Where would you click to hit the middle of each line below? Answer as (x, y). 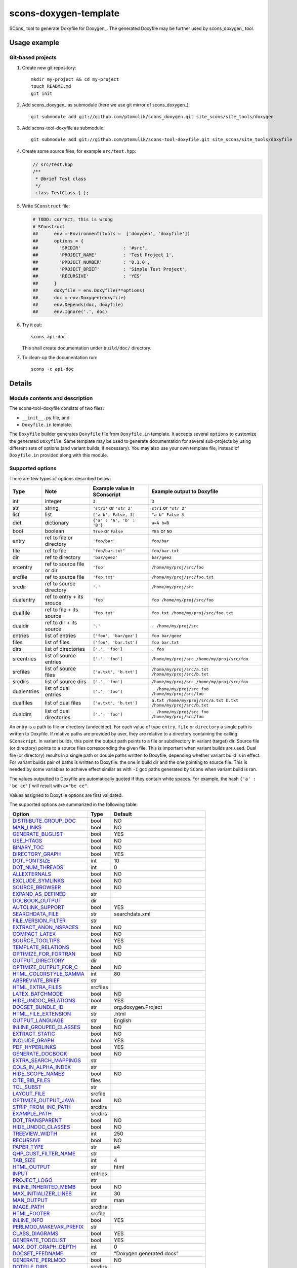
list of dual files (63, 703)
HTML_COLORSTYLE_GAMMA (48, 974)
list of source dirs (66, 681)
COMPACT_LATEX (34, 934)
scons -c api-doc (52, 369)
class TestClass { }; (62, 193)
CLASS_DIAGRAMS (35, 1234)
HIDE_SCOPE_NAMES (38, 1074)
